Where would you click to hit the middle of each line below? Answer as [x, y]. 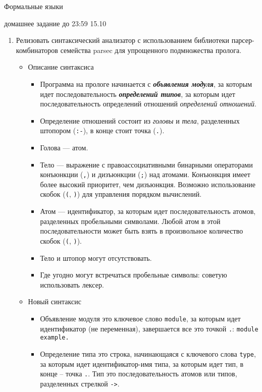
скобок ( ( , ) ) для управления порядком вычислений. [121, 194]
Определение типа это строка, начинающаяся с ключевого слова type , [148, 353]
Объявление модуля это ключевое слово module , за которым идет [140, 318]
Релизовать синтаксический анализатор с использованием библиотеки [122, 40]
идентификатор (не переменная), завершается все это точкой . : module [149, 328]
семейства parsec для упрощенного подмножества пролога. [151, 50]
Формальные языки [34, 6]
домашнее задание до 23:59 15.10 [55, 23]
